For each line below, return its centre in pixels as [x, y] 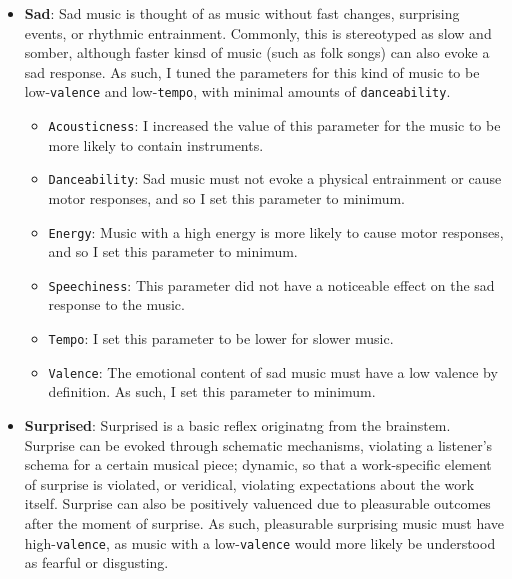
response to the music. [116, 304]
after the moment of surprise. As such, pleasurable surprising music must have [264, 522]
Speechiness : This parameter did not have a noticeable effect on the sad [271, 284]
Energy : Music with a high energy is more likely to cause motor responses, [276, 231]
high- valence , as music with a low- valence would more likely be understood [260, 542]
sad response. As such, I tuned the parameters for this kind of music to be [252, 71]
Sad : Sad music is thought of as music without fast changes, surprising [242, 13]
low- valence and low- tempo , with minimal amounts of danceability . [237, 91]
